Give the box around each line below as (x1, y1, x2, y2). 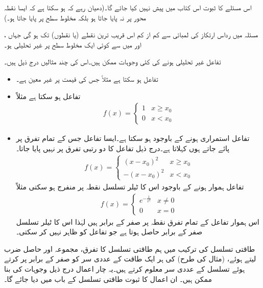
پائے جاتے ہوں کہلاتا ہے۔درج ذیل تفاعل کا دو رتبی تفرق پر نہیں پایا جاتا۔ (16, 142, 230, 153)
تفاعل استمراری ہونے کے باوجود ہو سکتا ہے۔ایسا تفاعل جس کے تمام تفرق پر (16, 133, 250, 143)
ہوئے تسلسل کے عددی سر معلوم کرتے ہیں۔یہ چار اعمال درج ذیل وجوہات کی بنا (4, 263, 245, 274)
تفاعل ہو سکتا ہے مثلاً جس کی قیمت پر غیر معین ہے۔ (16, 73, 158, 84)
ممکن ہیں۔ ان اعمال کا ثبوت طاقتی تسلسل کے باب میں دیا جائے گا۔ (4, 273, 212, 284)
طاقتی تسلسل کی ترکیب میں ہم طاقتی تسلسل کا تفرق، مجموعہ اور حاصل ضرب (4, 243, 255, 254)
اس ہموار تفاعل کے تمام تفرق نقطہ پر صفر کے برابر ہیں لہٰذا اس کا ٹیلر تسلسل (16, 216, 259, 227)
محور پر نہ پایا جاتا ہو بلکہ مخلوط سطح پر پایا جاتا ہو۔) (4, 12, 147, 22)
